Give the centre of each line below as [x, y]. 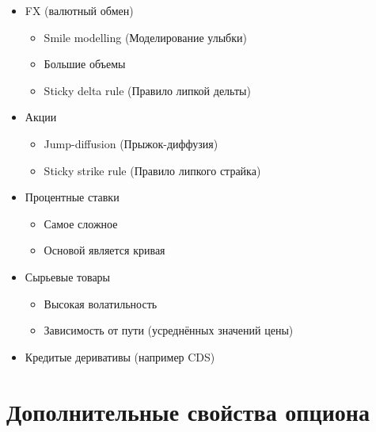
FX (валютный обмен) [79, 10]
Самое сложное [81, 223]
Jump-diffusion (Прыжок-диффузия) [131, 143]
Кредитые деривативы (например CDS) [120, 356]
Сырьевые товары [68, 276]
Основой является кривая [104, 250]
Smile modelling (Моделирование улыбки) [145, 37]
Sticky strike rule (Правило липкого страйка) [152, 170]
